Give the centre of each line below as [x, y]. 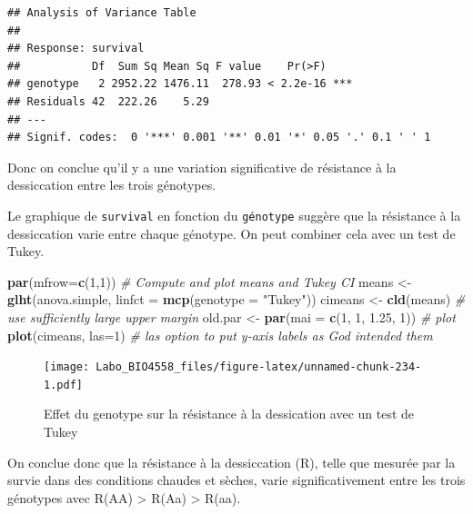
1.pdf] [63, 385]
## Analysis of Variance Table [102, 13]
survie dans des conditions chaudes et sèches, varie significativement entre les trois [236, 480]
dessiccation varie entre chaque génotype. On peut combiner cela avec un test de [231, 233]
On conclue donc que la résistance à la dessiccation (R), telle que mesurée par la [231, 462]
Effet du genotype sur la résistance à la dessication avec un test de [229, 414]
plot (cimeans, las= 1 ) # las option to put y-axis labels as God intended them [220, 335]
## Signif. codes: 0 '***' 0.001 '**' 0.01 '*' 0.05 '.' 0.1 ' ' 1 [219, 138]
